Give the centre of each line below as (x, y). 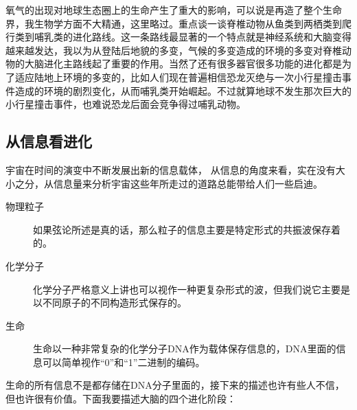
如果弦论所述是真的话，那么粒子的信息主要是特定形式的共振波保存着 (187, 229)
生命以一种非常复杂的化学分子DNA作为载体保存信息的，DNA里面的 (185, 349)
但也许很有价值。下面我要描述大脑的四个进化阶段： (121, 399)
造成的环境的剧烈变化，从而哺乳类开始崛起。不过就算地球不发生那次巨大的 (183, 90)
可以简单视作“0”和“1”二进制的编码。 (124, 362)
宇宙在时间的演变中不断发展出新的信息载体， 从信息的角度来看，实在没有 (171, 169)
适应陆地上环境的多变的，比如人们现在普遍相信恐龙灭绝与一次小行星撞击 (178, 77)
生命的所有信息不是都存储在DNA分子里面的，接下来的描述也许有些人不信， (175, 385)
